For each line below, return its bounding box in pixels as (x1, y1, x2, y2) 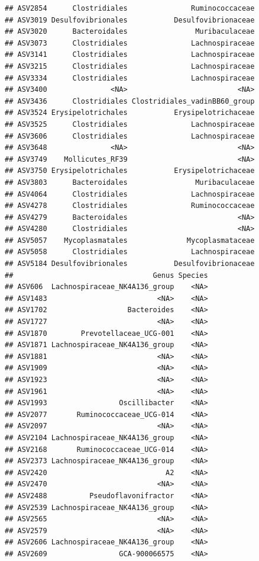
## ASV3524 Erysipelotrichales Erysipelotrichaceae (5, 108, 255, 117)
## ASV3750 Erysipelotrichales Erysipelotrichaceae (5, 166, 255, 175)
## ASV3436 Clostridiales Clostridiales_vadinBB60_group (5, 97, 255, 105)
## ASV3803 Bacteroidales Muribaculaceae (5, 178, 255, 187)
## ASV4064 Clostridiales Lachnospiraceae (5, 190, 255, 198)
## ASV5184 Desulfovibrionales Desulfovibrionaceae (5, 259, 255, 268)
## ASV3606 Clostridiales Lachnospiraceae (5, 132, 255, 140)
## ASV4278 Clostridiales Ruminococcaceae (5, 201, 255, 210)
